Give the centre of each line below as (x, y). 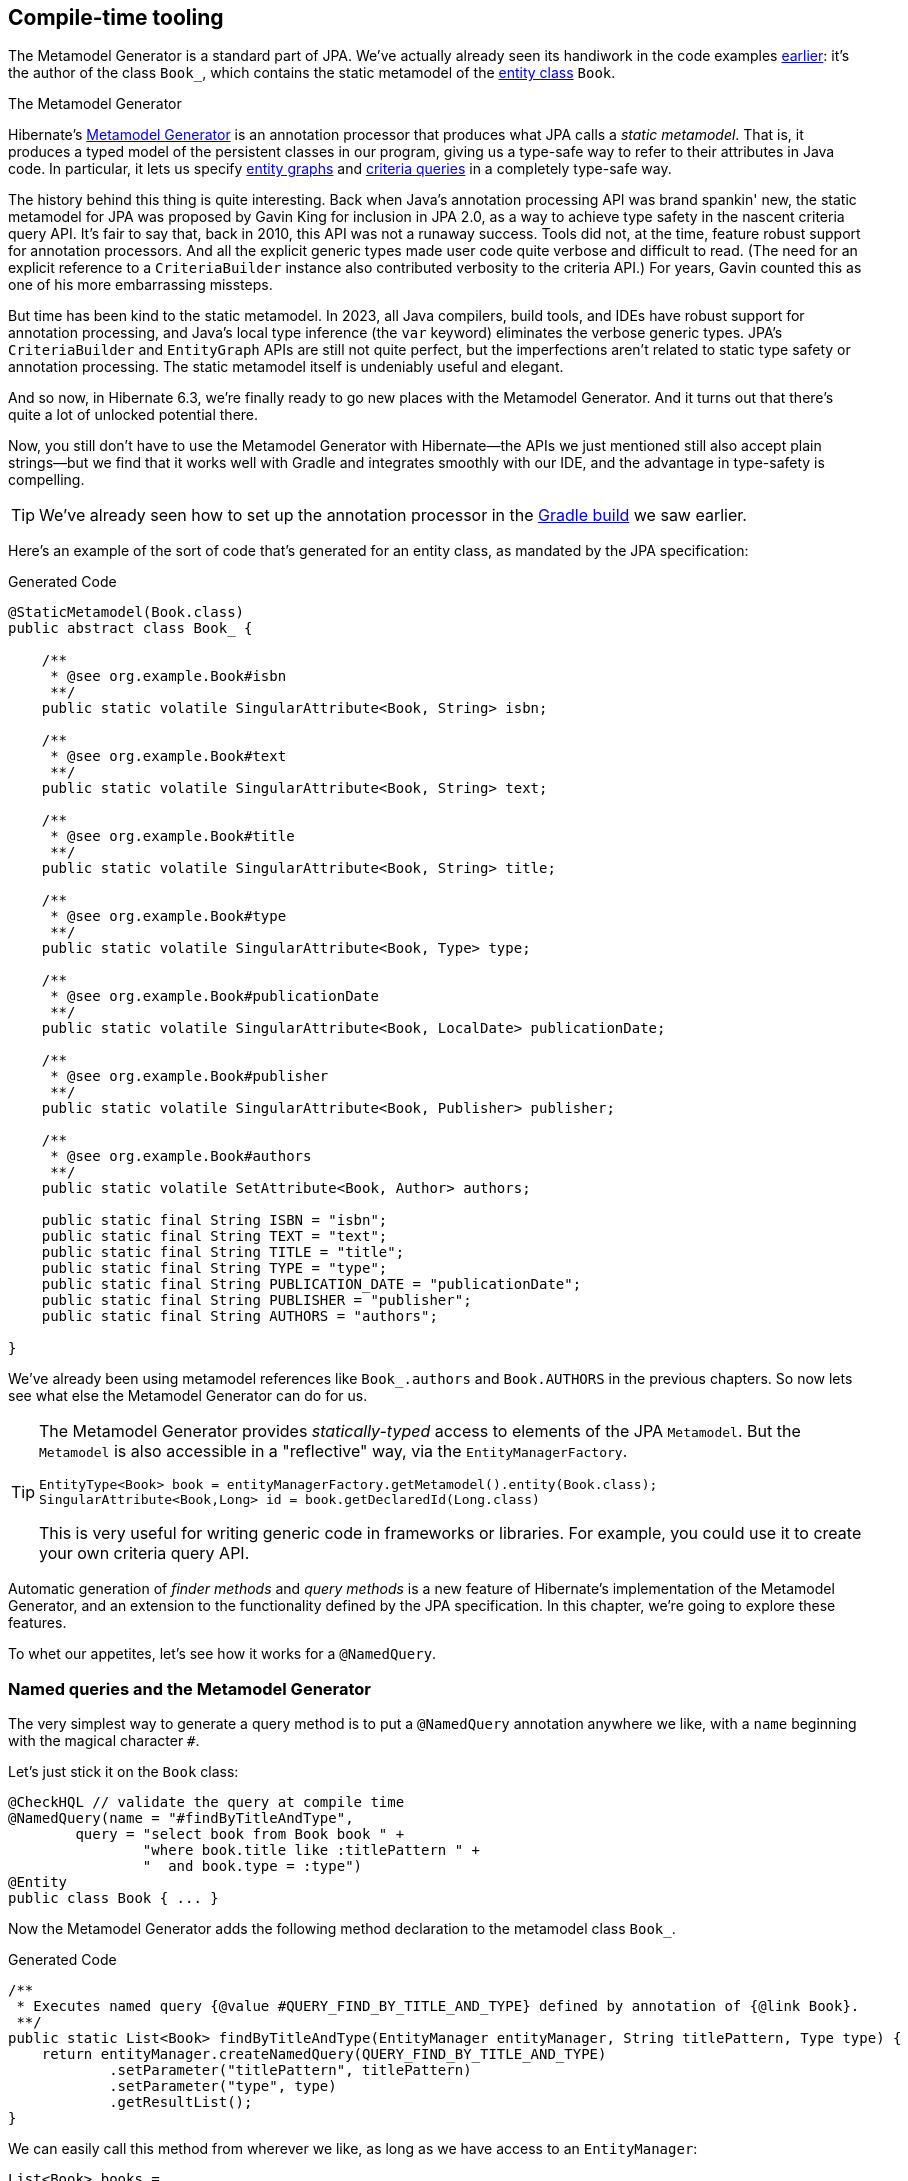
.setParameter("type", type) (223, 2086)
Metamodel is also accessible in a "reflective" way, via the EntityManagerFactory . (333, 1451)
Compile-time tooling (116, 17)
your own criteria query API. (144, 1553)
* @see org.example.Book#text (168, 756)
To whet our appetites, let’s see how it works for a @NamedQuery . (222, 1654)
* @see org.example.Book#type (168, 916)
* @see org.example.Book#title (172, 836)
